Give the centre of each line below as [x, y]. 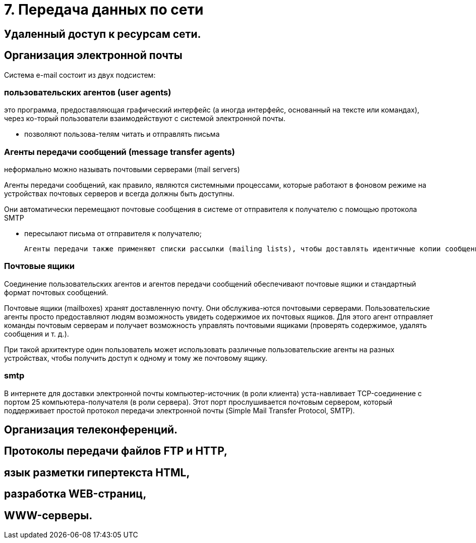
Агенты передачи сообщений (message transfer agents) [120, 152]
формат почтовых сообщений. [56, 292]
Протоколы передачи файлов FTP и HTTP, [116, 451]
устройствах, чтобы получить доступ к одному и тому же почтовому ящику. [136, 358]
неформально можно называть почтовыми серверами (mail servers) [122, 170]
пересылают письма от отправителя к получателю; [113, 234]
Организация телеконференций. [91, 430]
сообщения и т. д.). [37, 334]
